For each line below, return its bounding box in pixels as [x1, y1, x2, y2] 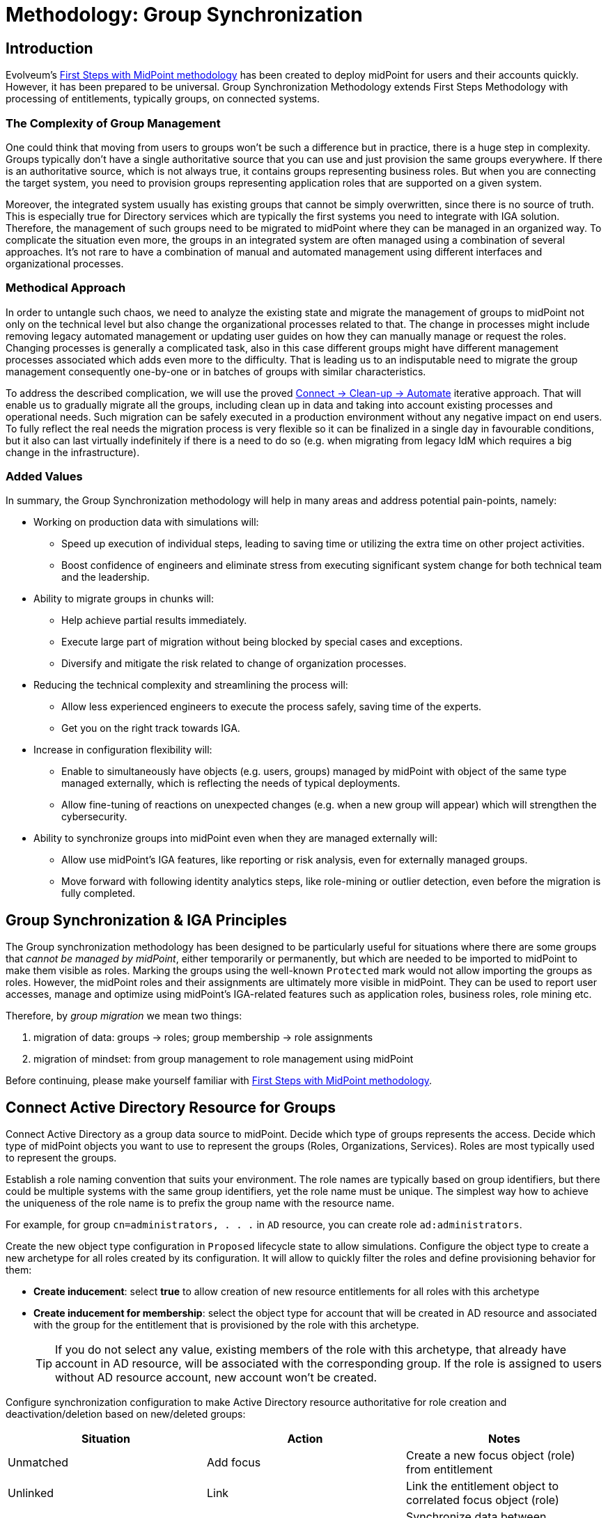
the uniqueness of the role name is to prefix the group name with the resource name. [6, 1197, 395, 1210]
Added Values [6, 469, 83, 484]
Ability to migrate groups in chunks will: [33, 593, 215, 605]
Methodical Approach [6, 281, 126, 295]
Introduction [6, 39, 93, 57]
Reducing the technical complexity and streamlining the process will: [33, 679, 348, 691]
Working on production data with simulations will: [33, 516, 259, 529]
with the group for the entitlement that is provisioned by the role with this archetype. [33, 1319, 419, 1331]
